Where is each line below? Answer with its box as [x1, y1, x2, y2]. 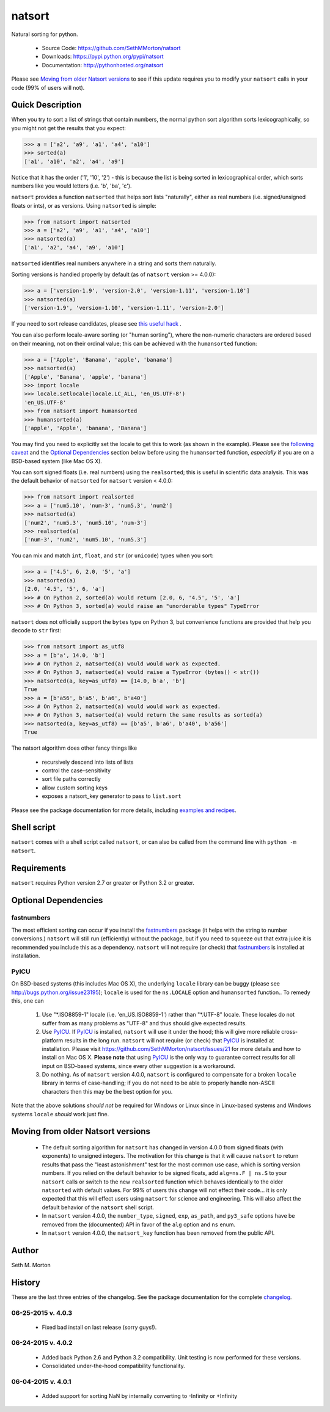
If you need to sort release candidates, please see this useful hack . [11, 320, 182, 327]
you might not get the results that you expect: [11, 124, 127, 131]
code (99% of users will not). [11, 84, 85, 91]
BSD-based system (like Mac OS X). [11, 457, 102, 464]
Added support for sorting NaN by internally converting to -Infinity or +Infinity [42, 1392, 238, 1400]
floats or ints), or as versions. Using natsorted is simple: [11, 202, 157, 209]
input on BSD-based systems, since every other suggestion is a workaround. [42, 1062, 235, 1069]
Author [11, 1245, 39, 1256]
